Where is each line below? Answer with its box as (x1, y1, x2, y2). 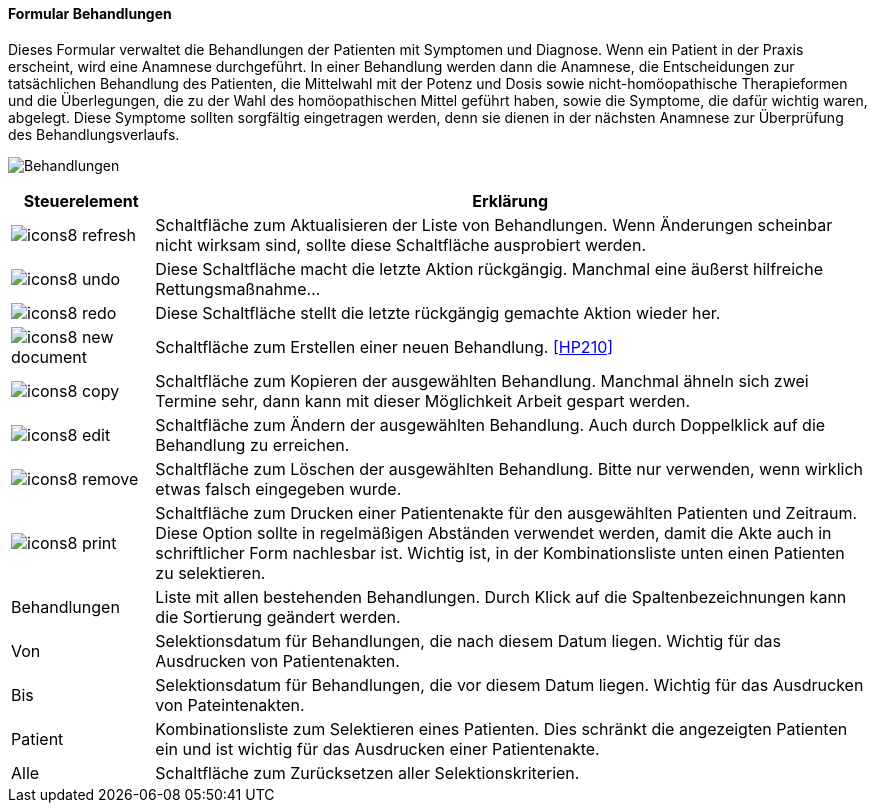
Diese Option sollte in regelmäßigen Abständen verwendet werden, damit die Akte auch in (155, 522, 832, 543)
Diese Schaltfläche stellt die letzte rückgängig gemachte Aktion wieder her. (155, 302, 721, 323)
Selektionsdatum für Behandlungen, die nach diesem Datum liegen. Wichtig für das (155, 630, 782, 651)
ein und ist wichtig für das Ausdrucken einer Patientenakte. (155, 738, 600, 759)
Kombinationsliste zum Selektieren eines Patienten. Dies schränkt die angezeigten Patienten (155, 718, 848, 739)
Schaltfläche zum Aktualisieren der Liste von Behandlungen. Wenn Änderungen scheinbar (155, 214, 833, 235)
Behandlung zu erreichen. (155, 434, 350, 455)
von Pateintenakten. (155, 694, 305, 715)
